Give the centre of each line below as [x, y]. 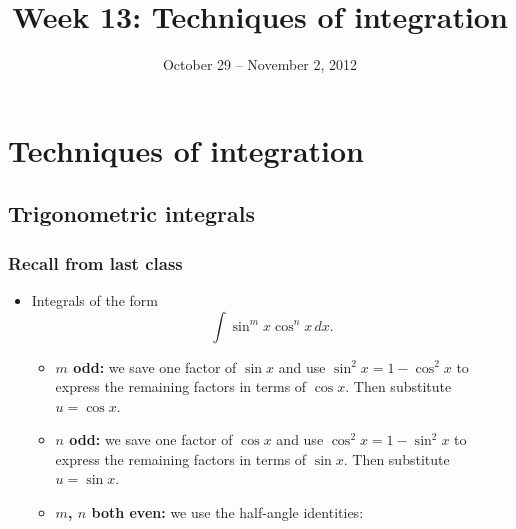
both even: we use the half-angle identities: [227, 512]
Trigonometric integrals [131, 213]
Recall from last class [95, 262]
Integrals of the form [94, 299]
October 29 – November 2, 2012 [260, 64]
